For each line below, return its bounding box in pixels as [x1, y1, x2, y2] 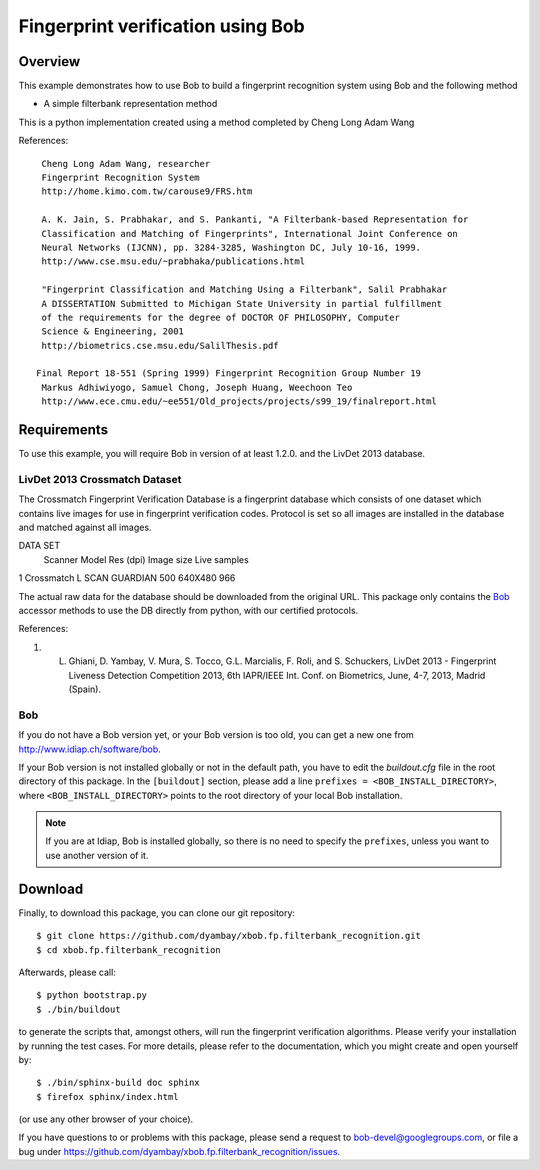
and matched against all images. [18, 521, 152, 534]
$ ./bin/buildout [36, 1003, 121, 1015]
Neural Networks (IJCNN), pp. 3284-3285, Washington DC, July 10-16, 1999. [41, 241, 422, 253]
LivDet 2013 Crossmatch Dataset [18, 472, 182, 486]
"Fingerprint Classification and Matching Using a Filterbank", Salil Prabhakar [41, 284, 448, 295]
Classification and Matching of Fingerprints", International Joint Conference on [41, 228, 459, 239]
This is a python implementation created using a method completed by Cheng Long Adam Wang [18, 116, 415, 128]
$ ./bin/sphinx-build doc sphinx [36, 1077, 200, 1089]
